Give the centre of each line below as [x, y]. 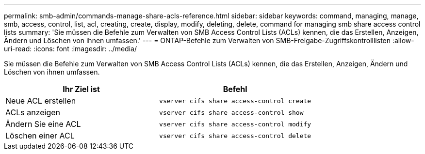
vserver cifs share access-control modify [235, 124]
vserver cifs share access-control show [231, 112]
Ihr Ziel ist [81, 89]
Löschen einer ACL [40, 136]
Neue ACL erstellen [41, 101]
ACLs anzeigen [33, 112]
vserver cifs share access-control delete [235, 136]
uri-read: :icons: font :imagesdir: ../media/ [70, 49]
